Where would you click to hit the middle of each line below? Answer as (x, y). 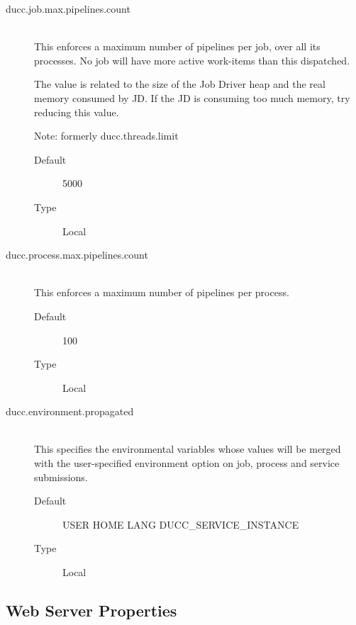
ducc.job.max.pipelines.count (68, 9)
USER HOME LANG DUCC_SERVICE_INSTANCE (181, 524)
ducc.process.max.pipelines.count (77, 255)
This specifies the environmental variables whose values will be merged (188, 449)
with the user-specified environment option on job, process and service (187, 463)
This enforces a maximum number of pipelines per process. (162, 292)
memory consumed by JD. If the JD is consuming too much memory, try (192, 97)
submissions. (61, 477)
